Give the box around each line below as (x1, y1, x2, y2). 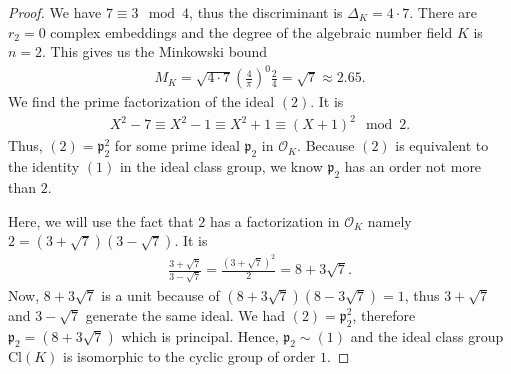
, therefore (352, 304, 416, 325)
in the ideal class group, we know (119, 156, 323, 177)
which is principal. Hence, (121, 325, 279, 346)
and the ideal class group (350, 325, 504, 346)
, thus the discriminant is (189, 2, 343, 22)
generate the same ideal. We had (85, 304, 286, 325)
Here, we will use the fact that (8, 210, 194, 231)
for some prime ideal (114, 135, 240, 156)
